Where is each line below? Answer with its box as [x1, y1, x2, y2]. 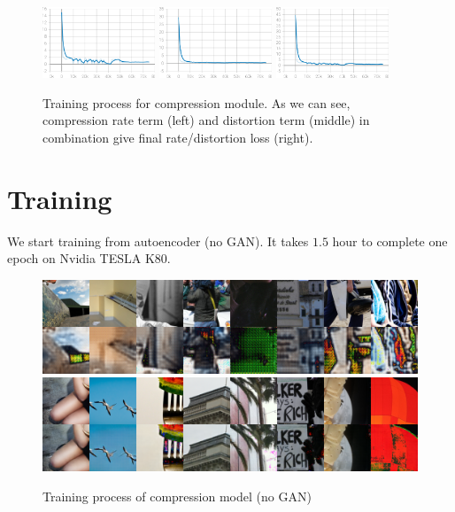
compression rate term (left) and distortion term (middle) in [42, 111, 370, 129]
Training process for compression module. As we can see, [42, 93, 351, 112]
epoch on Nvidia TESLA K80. [7, 249, 171, 268]
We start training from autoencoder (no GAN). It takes [7, 231, 309, 250]
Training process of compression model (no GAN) [42, 486, 312, 505]
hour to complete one [332, 231, 448, 250]
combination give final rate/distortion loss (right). [42, 128, 313, 146]
